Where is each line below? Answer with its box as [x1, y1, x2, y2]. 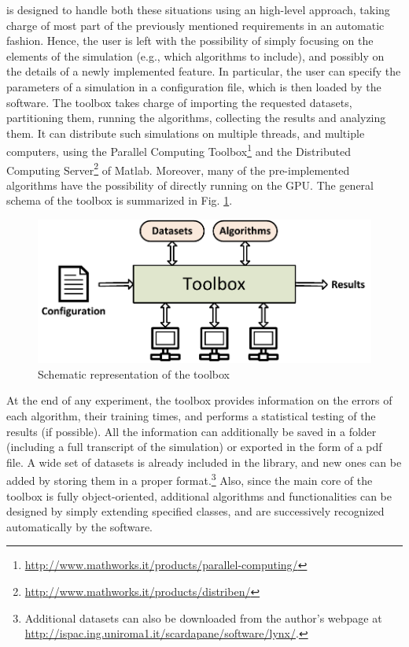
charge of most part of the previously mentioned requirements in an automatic [6, 17, 385, 33]
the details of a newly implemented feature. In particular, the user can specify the [6, 63, 401, 79]
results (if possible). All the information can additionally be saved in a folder [6, 423, 377, 439]
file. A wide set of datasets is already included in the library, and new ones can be [6, 453, 402, 470]
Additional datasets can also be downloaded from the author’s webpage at [24, 609, 382, 626]
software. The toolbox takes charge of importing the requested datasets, [6, 94, 352, 110]
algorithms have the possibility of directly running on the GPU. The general [6, 176, 374, 193]
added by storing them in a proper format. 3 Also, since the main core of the [6, 470, 373, 489]
